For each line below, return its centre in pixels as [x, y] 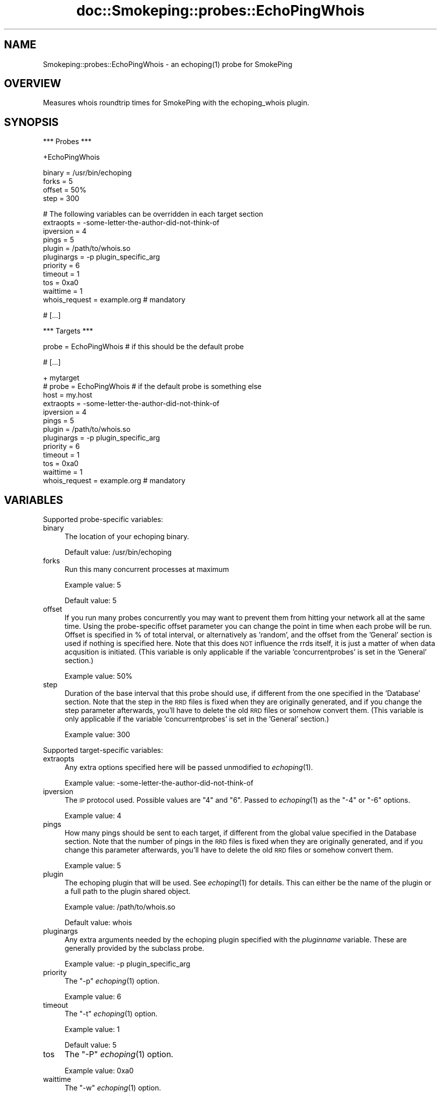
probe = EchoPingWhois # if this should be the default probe [143, 347]
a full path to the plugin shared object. [128, 891]
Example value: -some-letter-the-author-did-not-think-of [159, 783]
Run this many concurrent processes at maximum [147, 569]
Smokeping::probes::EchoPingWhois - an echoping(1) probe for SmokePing [168, 64]
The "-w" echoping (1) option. [113, 1088]
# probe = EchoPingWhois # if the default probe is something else [152, 386]
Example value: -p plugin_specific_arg [127, 964]
